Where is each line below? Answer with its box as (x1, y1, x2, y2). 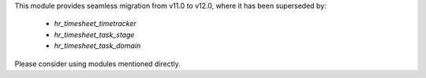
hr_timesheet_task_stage (54, 30, 135, 39)
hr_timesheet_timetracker (54, 19, 137, 28)
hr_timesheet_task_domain (54, 41, 141, 50)
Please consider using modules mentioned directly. (14, 59, 181, 69)
